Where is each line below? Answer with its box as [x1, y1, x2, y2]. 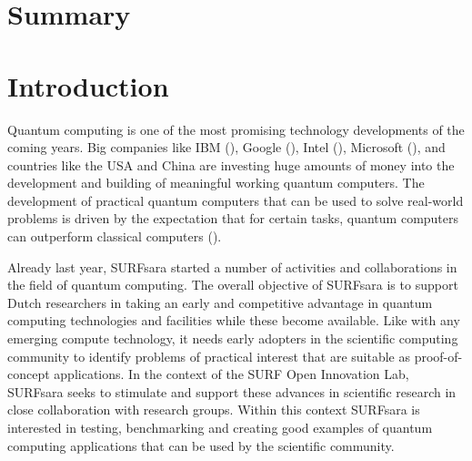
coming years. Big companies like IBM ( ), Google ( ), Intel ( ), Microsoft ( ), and [7, 138, 446, 157]
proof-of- [414, 346, 463, 365]
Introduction [7, 67, 169, 104]
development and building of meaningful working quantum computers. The [7, 173, 425, 192]
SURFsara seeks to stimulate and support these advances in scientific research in [7, 382, 457, 401]
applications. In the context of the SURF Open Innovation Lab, [54, 364, 409, 384]
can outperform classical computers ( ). [7, 227, 222, 246]
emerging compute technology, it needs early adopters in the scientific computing [7, 329, 458, 348]
